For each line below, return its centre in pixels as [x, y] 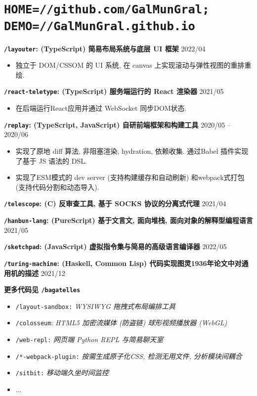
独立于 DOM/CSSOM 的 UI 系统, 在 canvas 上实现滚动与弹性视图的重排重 [133, 65]
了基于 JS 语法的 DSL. [51, 160]
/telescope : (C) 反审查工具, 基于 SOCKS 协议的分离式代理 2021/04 [115, 203]
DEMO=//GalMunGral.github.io [100, 26]
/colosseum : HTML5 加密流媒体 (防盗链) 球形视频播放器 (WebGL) [121, 323]
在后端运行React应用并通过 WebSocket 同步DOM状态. [101, 108]
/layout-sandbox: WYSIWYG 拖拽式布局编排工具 [95, 306]
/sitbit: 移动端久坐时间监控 [62, 373]
